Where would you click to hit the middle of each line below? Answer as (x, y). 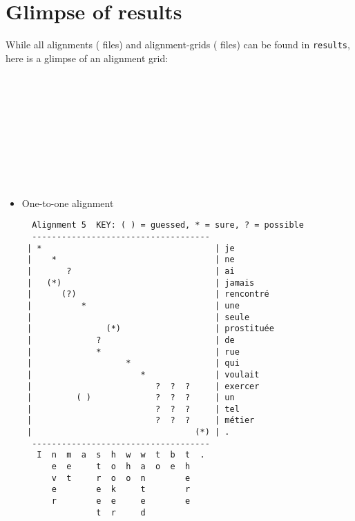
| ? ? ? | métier (141, 421)
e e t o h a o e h (121, 467)
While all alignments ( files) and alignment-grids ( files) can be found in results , (178, 45)
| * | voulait (143, 374)
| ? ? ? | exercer (143, 386)
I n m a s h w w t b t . (121, 455)
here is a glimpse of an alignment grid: (87, 58)
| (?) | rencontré (148, 294)
